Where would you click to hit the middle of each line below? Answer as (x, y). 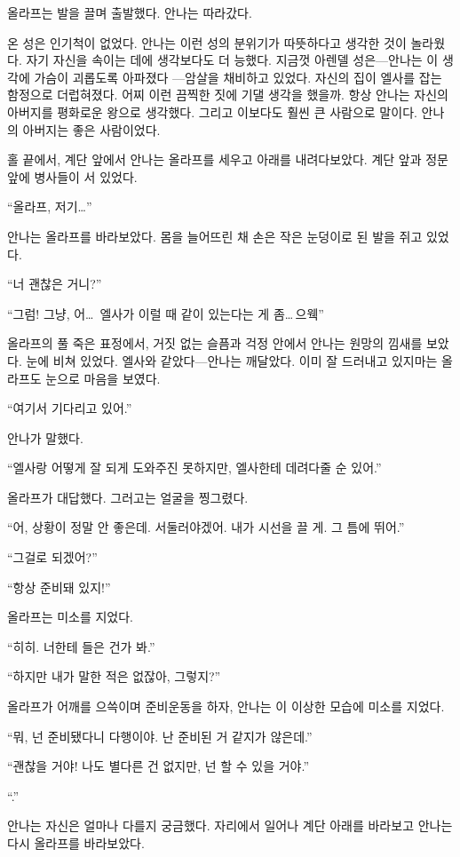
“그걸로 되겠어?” (52, 557)
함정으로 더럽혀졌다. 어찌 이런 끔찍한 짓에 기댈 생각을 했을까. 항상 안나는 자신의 (228, 95)
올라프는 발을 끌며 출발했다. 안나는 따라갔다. (130, 12)
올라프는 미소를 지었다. (71, 617)
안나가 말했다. (45, 437)
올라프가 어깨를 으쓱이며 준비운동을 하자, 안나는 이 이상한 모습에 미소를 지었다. (226, 706)
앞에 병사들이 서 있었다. (72, 176)
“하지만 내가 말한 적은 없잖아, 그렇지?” (114, 676)
